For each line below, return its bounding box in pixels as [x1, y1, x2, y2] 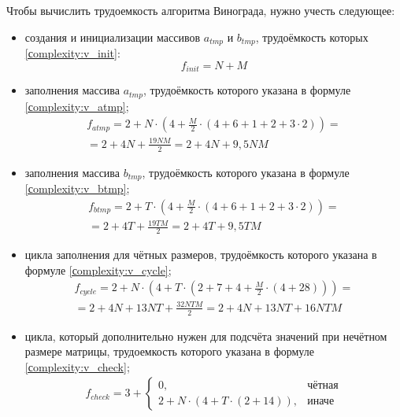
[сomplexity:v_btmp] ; [24, 180, 130, 196]
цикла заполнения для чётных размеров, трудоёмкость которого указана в [24, 246, 377, 262]
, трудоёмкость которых [255, 28, 369, 45]
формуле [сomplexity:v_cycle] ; [24, 261, 172, 278]
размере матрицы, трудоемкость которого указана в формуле [24, 343, 314, 360]
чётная [307, 379, 339, 391]
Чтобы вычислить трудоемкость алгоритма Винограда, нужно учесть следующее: [6, 2, 395, 18]
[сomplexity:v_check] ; [24, 358, 130, 375]
